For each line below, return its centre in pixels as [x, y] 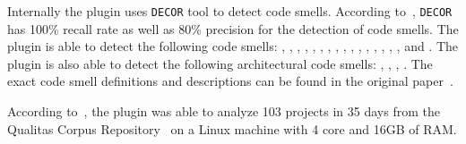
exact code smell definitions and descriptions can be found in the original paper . [230, 81]
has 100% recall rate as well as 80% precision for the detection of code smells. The [233, 28]
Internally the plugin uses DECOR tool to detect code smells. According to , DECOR [230, 11]
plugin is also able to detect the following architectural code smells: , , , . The [220, 63]
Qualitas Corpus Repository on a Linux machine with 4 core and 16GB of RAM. [232, 128]
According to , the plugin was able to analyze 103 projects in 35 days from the [224, 111]
